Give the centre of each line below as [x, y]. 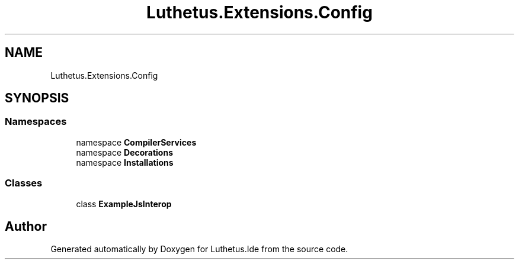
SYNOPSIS [37, 98]
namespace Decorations [124, 152]
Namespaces [36, 122]
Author [26, 226]
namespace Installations [125, 162]
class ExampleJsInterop [124, 204]
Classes [24, 183]
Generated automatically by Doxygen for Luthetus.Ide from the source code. [199, 249]
